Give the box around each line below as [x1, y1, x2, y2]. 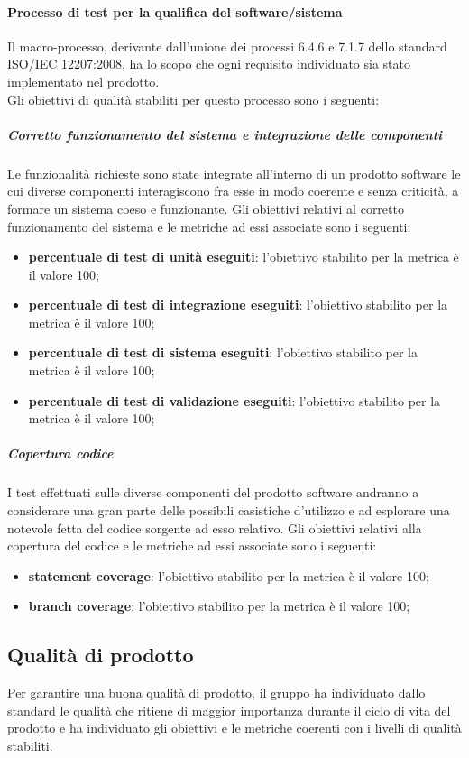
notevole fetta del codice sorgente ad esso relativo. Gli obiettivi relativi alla [7, 518, 422, 537]
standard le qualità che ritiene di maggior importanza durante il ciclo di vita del [7, 700, 451, 719]
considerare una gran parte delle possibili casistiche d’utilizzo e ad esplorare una [7, 501, 450, 520]
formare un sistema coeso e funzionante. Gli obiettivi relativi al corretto [7, 199, 404, 217]
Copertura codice [7, 444, 114, 463]
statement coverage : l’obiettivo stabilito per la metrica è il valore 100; [28, 566, 429, 585]
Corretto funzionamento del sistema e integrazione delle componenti [7, 125, 443, 143]
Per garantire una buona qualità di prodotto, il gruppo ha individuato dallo [7, 683, 426, 702]
